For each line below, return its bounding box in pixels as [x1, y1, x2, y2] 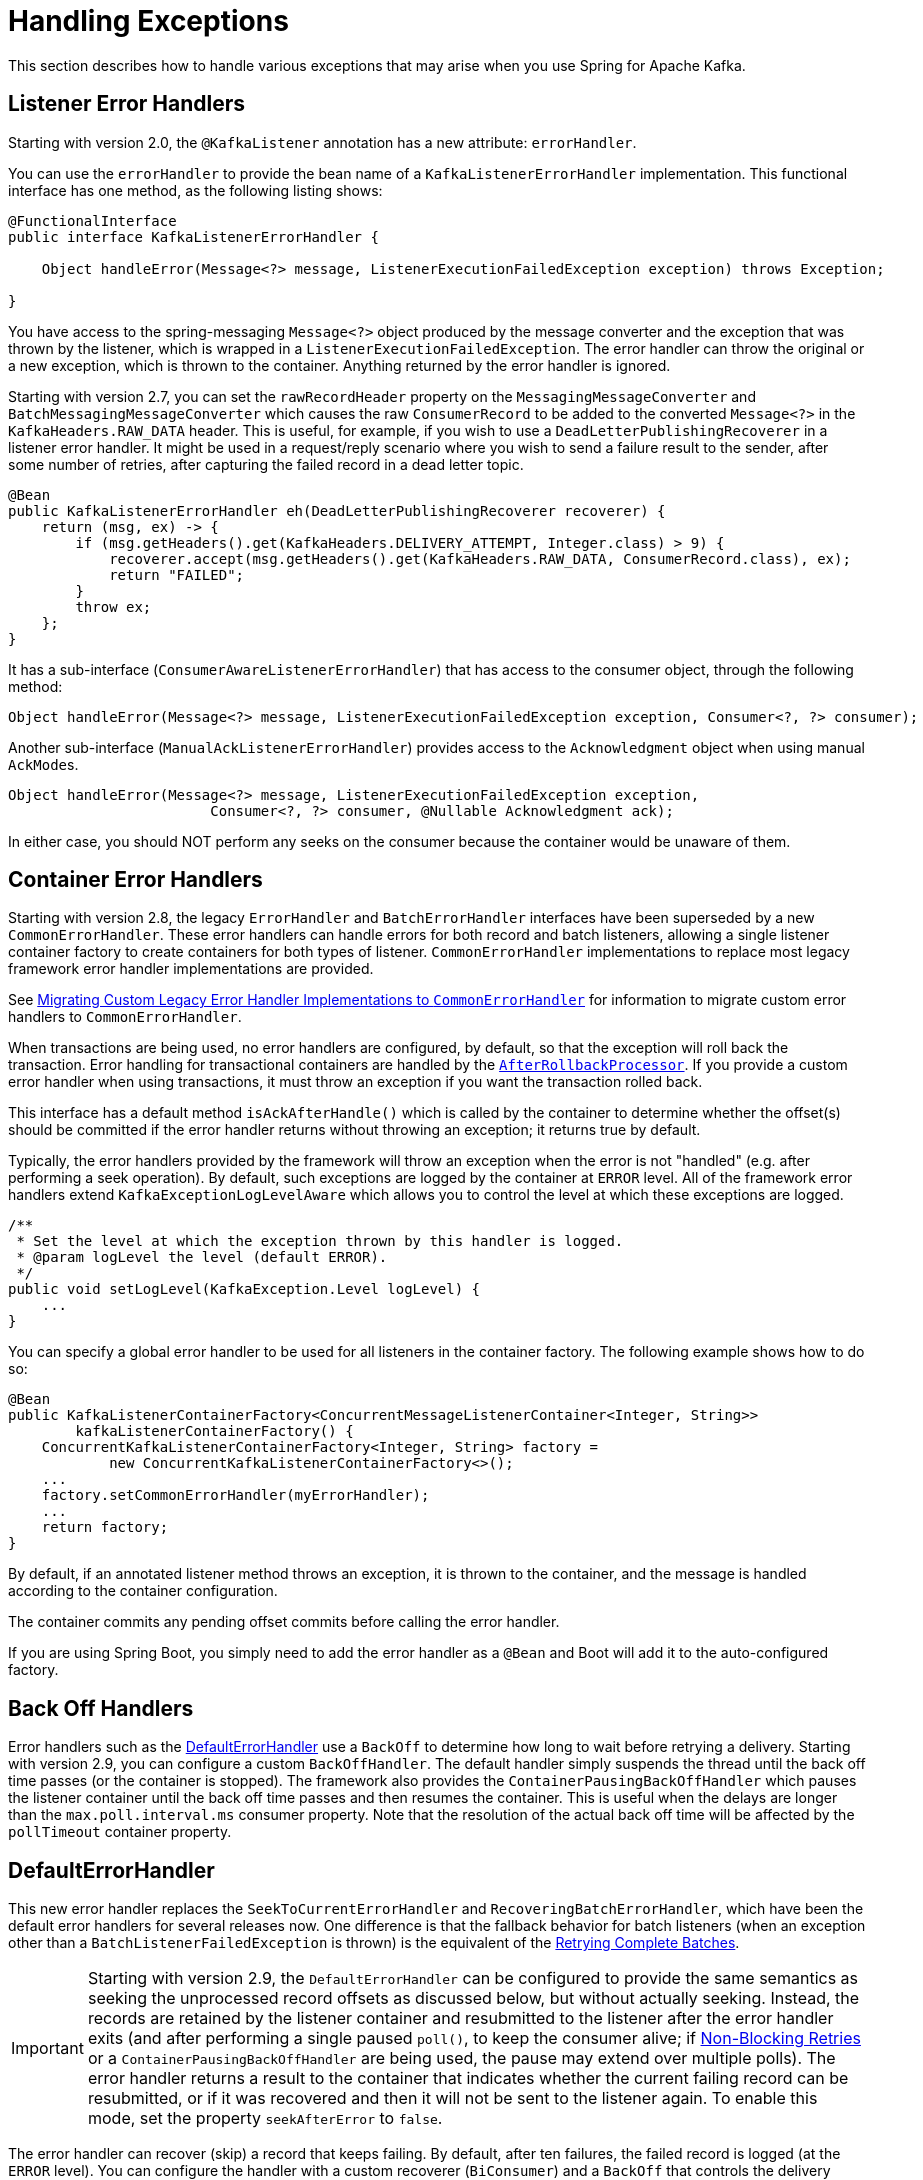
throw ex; [75, 598, 152, 615]
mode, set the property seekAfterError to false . [87, 2108, 443, 2129]
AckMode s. [8, 755, 79, 773]
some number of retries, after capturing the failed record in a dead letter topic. [8, 455, 524, 473]
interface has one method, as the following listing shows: [8, 181, 383, 199]
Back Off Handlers [8, 1695, 194, 1721]
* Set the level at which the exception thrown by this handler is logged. [16, 1233, 624, 1250]
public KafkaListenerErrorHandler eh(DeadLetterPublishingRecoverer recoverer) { [8, 502, 666, 519]
